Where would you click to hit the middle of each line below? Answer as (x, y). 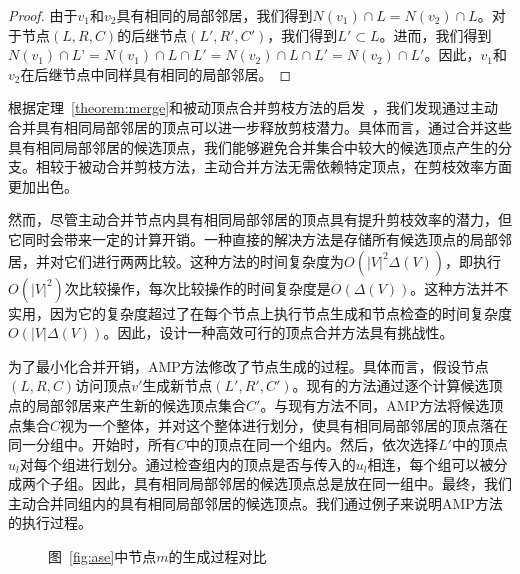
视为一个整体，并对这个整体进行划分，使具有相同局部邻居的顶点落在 (284, 424)
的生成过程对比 (217, 556)
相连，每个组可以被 (430, 463)
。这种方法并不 (459, 287)
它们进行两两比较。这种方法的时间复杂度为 (203, 260)
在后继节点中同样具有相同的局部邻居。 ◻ (156, 73)
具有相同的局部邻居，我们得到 (214, 15)
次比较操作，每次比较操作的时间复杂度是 (197, 287)
